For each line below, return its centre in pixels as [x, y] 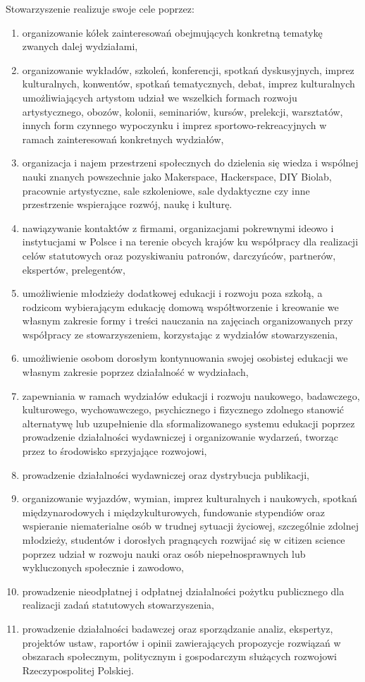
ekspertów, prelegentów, [74, 269]
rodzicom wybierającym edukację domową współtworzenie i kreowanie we [180, 306]
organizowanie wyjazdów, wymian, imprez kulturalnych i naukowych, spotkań [190, 498]
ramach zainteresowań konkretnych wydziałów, [123, 139]
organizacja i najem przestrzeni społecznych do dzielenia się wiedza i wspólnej [190, 163]
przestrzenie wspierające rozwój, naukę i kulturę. [127, 204]
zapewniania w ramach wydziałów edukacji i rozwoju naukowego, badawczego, [191, 395]
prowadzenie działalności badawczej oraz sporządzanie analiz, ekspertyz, [178, 628]
